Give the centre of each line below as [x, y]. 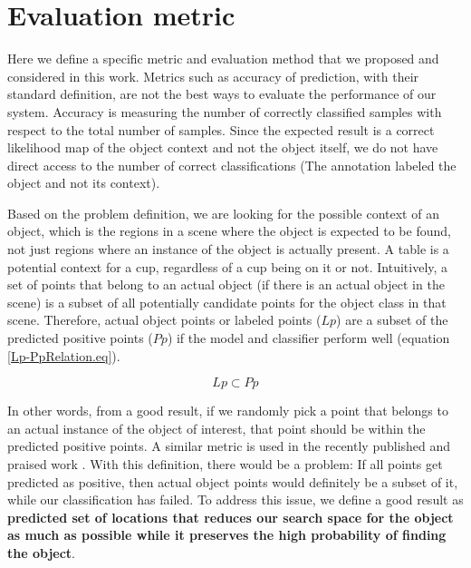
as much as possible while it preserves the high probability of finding [227, 535]
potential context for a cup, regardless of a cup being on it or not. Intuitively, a [228, 266]
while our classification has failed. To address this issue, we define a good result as [235, 499]
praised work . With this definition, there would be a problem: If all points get [225, 464]
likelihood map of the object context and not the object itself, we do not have [223, 147]
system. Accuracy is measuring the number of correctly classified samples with [225, 111]
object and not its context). [84, 183]
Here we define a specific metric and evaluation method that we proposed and [223, 59]
